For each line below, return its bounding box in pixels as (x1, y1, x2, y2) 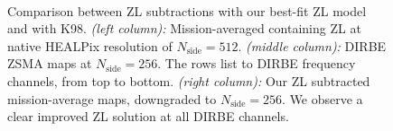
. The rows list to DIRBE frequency (157, 54, 356, 73)
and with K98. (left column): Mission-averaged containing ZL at (7, 19, 361, 38)
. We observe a (282, 89, 363, 108)
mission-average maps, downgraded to (7, 89, 217, 108)
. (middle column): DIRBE (238, 36, 387, 55)
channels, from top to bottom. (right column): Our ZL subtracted (7, 71, 370, 90)
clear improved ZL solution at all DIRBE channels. (7, 107, 289, 126)
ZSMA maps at (7, 54, 92, 73)
